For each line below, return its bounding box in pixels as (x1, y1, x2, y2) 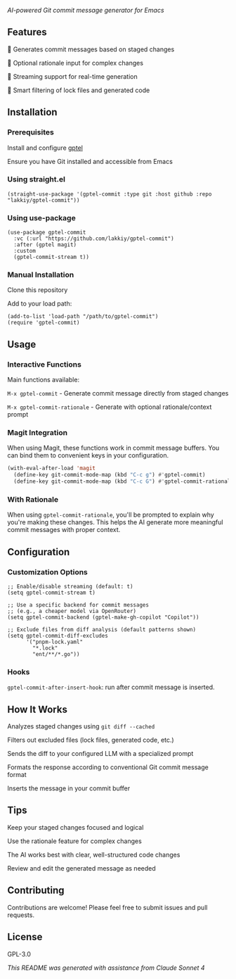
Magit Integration (7, 428, 68, 437)
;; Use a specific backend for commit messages (7, 601, 150, 608)
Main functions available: (7, 376, 79, 384)
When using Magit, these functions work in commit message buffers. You (7, 443, 220, 453)
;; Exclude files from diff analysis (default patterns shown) (7, 626, 197, 633)
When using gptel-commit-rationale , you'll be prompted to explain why (7, 510, 214, 519)
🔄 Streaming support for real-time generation (7, 72, 138, 80)
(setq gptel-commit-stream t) (7, 589, 96, 596)
